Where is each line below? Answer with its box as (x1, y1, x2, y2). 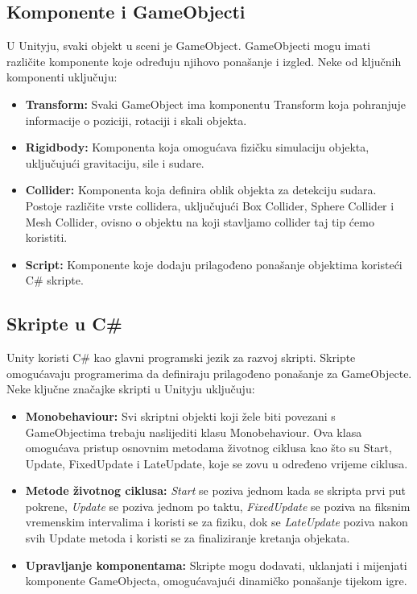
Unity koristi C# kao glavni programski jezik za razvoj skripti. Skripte (6, 349, 356, 366)
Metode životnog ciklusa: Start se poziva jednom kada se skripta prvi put (25, 482, 407, 499)
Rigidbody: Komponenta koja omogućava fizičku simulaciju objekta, (25, 139, 370, 156)
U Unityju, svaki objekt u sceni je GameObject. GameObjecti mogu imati (6, 37, 370, 54)
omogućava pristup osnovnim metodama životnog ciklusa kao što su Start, (25, 439, 392, 456)
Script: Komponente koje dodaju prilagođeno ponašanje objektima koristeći (25, 255, 403, 272)
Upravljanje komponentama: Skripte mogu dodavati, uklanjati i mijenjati (25, 556, 407, 573)
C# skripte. (25, 272, 84, 289)
